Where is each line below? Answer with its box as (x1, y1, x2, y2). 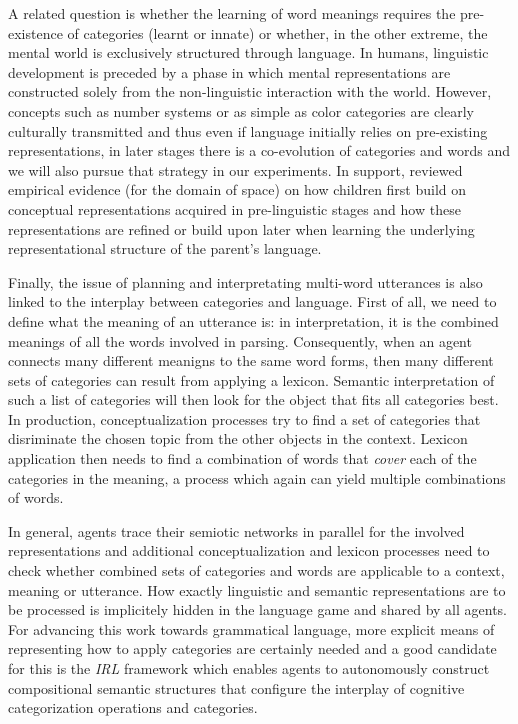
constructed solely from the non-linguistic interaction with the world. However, (8, 81, 492, 102)
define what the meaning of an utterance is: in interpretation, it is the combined (8, 310, 499, 331)
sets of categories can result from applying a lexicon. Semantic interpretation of (8, 369, 495, 390)
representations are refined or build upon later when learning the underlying (8, 218, 475, 239)
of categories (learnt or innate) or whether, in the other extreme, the (67, 22, 488, 43)
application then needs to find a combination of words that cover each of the (8, 448, 477, 469)
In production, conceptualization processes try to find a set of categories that (8, 408, 481, 429)
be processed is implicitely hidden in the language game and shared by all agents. (8, 599, 508, 620)
